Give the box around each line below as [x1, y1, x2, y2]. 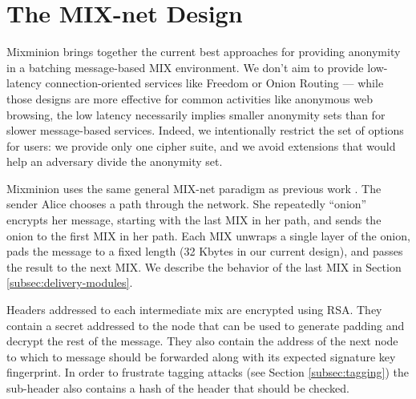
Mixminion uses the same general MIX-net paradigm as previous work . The [6, 179, 382, 196]
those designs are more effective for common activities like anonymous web [6, 90, 373, 107]
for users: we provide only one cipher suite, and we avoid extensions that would [6, 137, 396, 154]
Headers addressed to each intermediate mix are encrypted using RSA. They [6, 301, 382, 318]
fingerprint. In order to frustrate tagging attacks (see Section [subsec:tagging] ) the [6, 364, 409, 381]
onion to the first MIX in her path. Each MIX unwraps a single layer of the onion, [6, 227, 410, 244]
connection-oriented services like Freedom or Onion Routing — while [45, 75, 384, 91]
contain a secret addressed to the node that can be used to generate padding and [6, 316, 405, 333]
